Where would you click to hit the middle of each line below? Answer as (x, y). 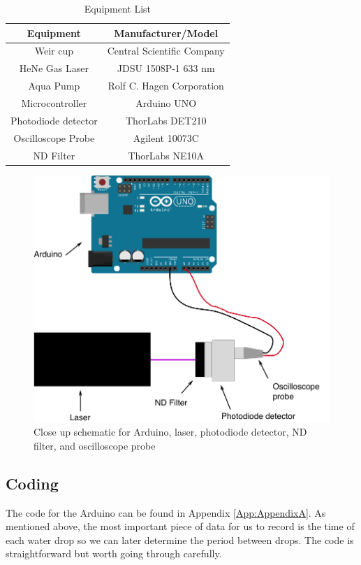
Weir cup (54, 51)
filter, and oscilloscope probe (95, 445)
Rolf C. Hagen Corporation (166, 86)
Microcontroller (54, 102)
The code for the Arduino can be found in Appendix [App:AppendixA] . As (166, 512)
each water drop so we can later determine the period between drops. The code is (180, 539)
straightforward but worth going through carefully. (114, 553)
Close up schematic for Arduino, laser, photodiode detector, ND (170, 432)
